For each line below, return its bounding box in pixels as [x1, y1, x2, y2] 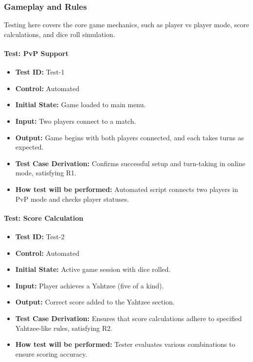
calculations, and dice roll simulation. [4, 29, 115, 39]
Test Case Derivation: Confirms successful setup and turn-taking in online [15, 158, 246, 168]
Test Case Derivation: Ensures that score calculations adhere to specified [15, 313, 242, 323]
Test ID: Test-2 [15, 231, 65, 241]
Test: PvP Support [4, 48, 69, 58]
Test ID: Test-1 [15, 67, 65, 77]
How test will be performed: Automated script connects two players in [15, 184, 238, 194]
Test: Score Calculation [4, 212, 84, 223]
